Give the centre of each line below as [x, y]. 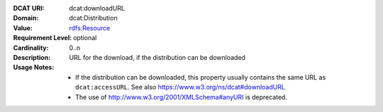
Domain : [26, 18]
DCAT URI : [29, 8]
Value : [23, 27]
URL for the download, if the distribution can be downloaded [157, 57]
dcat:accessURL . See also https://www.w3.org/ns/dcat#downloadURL [180, 87]
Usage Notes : [34, 68]
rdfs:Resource [90, 27]
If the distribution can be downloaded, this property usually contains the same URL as [201, 77]
